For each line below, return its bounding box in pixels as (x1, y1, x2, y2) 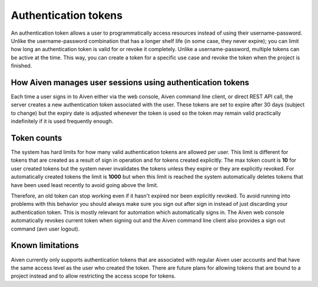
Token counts (11, 133, 62, 143)
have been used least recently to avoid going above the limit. (11, 181, 158, 188)
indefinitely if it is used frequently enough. (11, 118, 114, 125)
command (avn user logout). (11, 225, 80, 232)
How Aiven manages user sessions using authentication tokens (11, 77, 250, 88)
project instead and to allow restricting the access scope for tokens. (11, 272, 176, 279)
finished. (11, 62, 32, 69)
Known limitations (11, 241, 79, 251)
